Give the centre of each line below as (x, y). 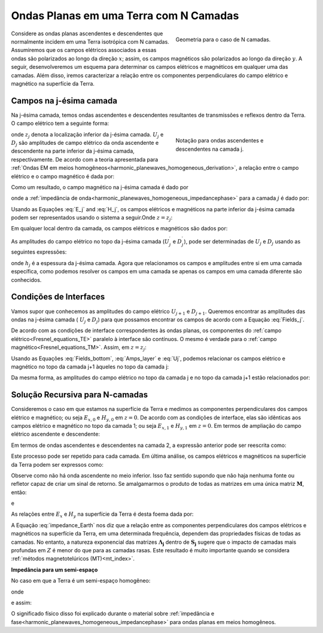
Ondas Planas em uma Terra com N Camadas (125, 16)
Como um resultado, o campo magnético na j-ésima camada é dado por (100, 187)
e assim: (22, 602)
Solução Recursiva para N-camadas (80, 395)
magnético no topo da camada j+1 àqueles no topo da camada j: (90, 366)
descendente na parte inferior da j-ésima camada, (73, 151)
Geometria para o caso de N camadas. (223, 39)
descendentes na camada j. (210, 149)
